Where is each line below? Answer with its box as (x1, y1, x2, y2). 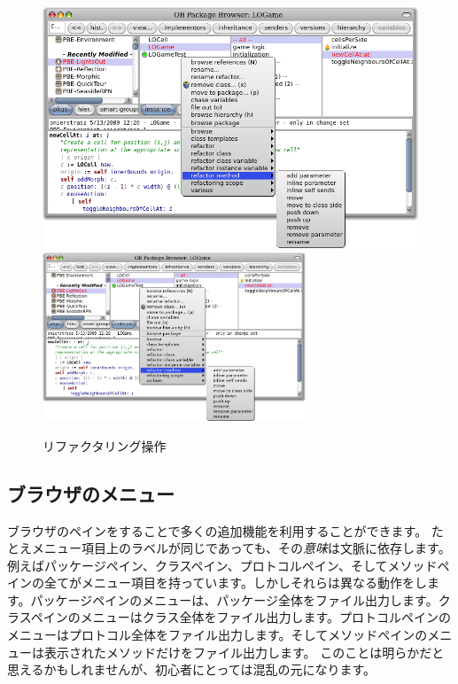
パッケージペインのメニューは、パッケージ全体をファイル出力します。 (30, 590, 439, 609)
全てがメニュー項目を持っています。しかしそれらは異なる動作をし (43, 573, 427, 592)
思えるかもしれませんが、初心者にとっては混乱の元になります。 (7, 660, 376, 679)
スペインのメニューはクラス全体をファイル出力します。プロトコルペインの (19, 608, 452, 626)
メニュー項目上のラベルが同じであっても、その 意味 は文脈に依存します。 (31, 539, 451, 557)
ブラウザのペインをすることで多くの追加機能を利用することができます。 (7, 521, 428, 540)
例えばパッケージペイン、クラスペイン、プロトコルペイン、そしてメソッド (7, 556, 438, 574)
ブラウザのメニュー (7, 479, 175, 507)
